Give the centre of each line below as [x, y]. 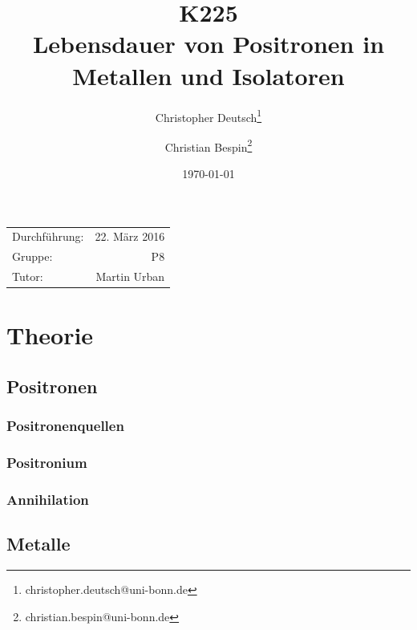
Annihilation [48, 499]
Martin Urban [130, 276]
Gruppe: [32, 256]
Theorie [50, 335]
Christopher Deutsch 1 [208, 116]
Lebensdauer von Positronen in [208, 44]
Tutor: [28, 276]
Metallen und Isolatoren [208, 75]
